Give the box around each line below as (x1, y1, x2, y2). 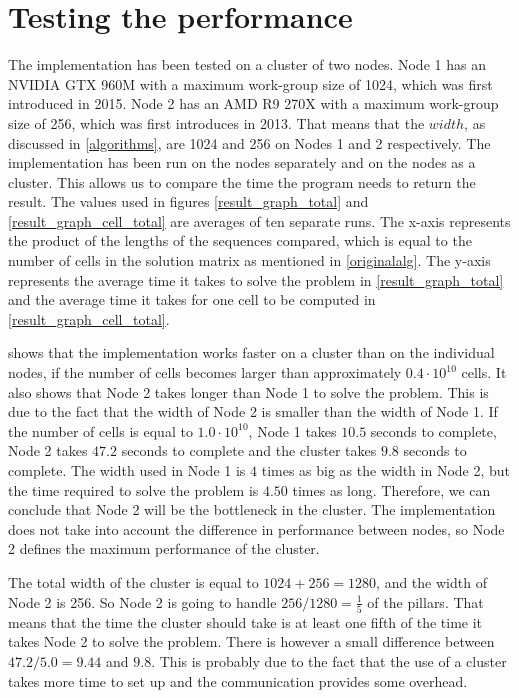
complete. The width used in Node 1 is (8, 460, 246, 480)
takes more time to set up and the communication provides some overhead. (8, 670, 468, 691)
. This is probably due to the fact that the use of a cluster (151, 651, 507, 672)
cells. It (461, 362, 507, 383)
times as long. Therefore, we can (292, 479, 491, 500)
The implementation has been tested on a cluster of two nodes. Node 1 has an (8, 54, 486, 75)
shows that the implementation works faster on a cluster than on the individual (8, 342, 495, 363)
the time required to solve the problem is (8, 479, 259, 500)
